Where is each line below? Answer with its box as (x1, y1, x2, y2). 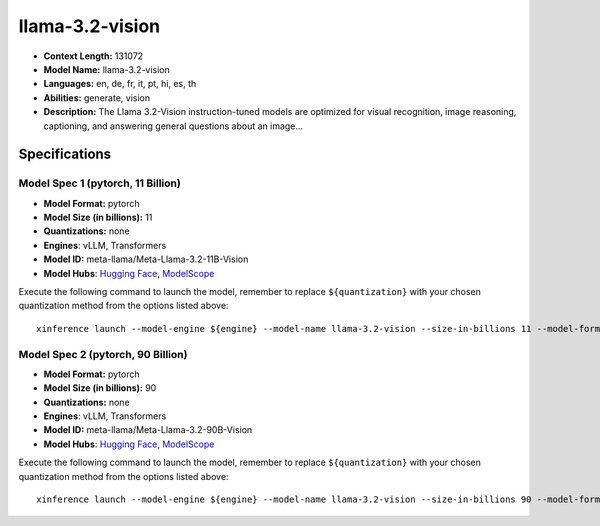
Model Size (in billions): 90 (43, 382, 157, 394)
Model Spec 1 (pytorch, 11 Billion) (18, 176, 182, 190)
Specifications (18, 146, 112, 163)
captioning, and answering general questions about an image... (43, 120, 304, 132)
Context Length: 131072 (43, 50, 144, 62)
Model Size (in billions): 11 (43, 211, 153, 224)
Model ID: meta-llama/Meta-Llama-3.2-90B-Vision (43, 424, 253, 436)
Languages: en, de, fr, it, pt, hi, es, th (43, 78, 197, 90)
